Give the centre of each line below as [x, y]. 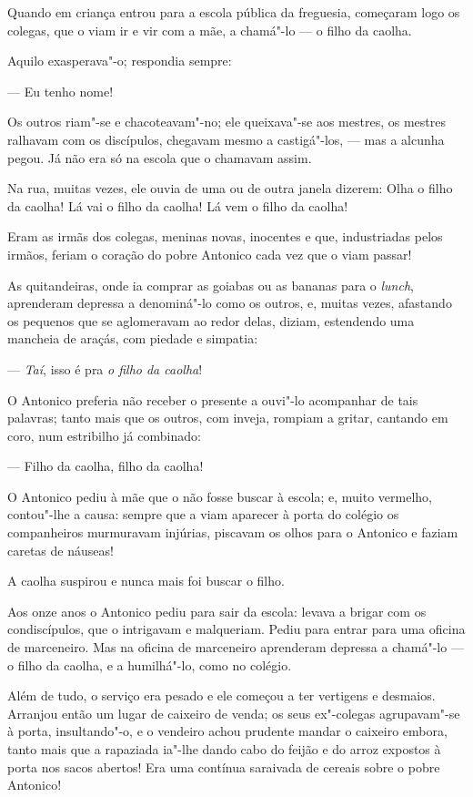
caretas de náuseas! [60, 550]
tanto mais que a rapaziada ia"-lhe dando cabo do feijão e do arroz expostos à [224, 749]
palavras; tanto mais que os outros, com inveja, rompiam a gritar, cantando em [228, 418]
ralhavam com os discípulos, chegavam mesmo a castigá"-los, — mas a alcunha [226, 139]
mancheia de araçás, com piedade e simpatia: [133, 338]
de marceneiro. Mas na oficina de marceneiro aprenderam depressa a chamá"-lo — [236, 647]
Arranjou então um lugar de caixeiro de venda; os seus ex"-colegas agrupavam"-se [234, 713]
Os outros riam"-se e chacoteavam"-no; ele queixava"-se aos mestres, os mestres [226, 122]
